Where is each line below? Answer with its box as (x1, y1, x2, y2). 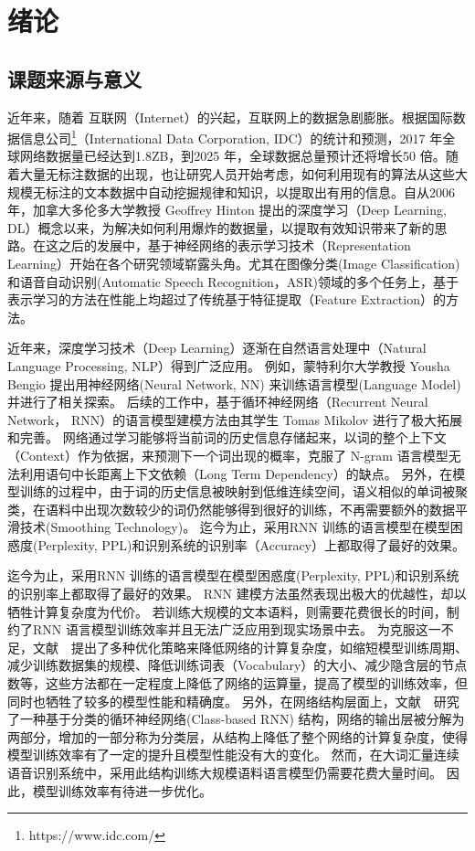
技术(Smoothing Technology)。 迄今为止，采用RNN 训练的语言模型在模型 (19, 517, 450, 537)
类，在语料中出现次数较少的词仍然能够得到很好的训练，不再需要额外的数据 (7, 499, 455, 518)
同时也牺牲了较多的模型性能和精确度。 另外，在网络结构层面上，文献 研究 (7, 691, 459, 710)
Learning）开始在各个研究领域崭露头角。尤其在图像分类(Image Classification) (7, 253, 460, 272)
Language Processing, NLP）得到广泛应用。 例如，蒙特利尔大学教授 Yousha (7, 356, 450, 375)
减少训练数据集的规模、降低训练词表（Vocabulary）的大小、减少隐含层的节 (7, 655, 455, 675)
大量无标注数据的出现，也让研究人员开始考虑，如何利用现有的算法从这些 (19, 165, 455, 184)
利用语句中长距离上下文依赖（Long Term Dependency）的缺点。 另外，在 (19, 463, 453, 483)
